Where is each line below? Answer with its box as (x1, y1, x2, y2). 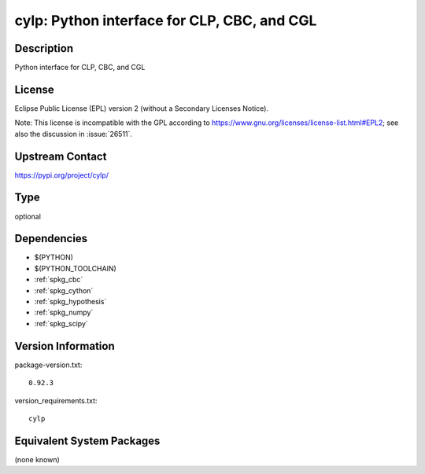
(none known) (14, 454, 61, 464)
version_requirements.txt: (14, 395, 98, 405)
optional (14, 211, 41, 221)
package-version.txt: (14, 360, 83, 369)
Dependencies (14, 232, 88, 245)
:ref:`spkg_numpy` (34, 307, 94, 318)
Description (14, 42, 74, 55)
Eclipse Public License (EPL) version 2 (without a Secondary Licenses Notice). (14, 103, 269, 113)
